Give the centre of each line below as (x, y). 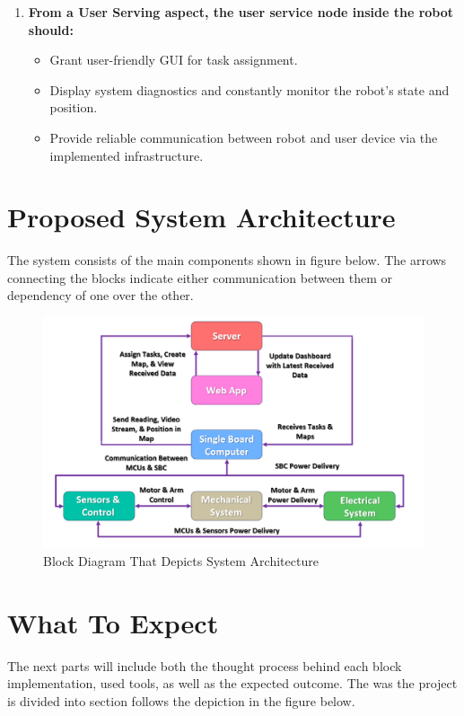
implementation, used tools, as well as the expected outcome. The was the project (232, 683)
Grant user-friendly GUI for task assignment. (174, 60)
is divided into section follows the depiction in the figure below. (181, 700)
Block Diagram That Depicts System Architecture (181, 560)
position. (74, 107)
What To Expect (113, 622)
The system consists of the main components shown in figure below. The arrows (227, 260)
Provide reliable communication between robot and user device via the (244, 137)
